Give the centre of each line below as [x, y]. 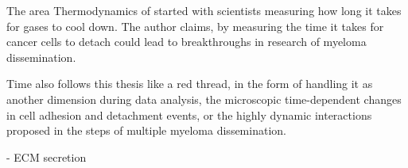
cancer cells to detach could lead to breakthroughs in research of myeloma [187, 42]
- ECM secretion [47, 157]
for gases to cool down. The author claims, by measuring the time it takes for [195, 26]
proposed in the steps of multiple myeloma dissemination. [146, 130]
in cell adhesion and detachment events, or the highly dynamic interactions [189, 115]
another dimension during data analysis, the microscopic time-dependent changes [204, 99]
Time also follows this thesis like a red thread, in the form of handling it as [190, 84]
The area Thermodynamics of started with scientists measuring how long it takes [204, 10]
